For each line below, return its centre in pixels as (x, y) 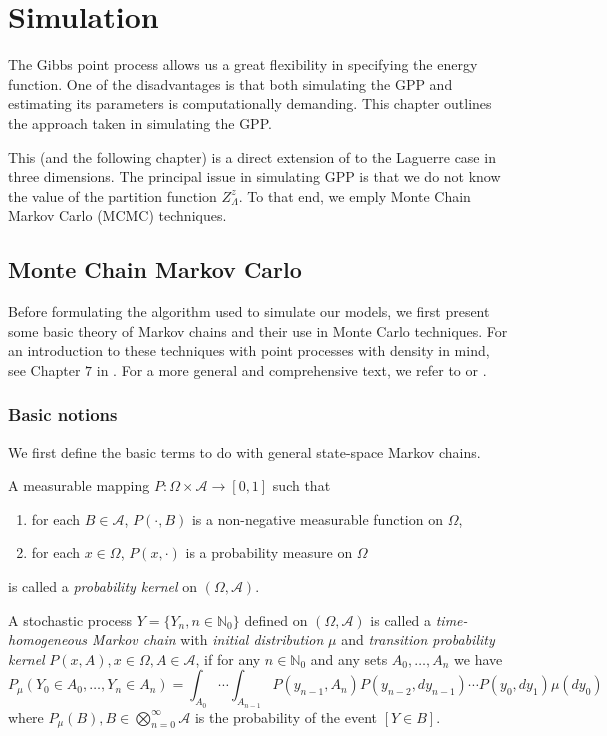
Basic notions (63, 414)
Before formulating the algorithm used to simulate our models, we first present (249, 311)
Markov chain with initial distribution (208, 639)
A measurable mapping (79, 485)
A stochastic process (70, 619)
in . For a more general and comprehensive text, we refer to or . (291, 369)
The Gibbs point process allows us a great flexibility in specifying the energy (243, 64)
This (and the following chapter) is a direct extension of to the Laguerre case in (252, 156)
